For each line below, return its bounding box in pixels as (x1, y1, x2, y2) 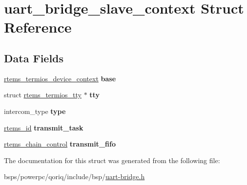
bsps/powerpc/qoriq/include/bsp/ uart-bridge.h (4, 171, 145, 182)
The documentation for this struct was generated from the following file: (4, 155, 220, 165)
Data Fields (4, 50, 64, 65)
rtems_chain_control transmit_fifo (4, 139, 116, 149)
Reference (4, 17, 72, 37)
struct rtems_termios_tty (4, 90, 82, 100)
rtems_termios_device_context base (4, 73, 116, 83)
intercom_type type (4, 106, 66, 116)
